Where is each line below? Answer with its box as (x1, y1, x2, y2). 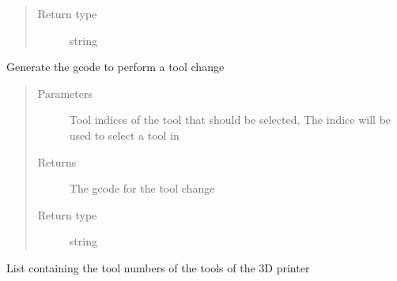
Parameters (37, 84, 93, 101)
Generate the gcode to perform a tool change (6, 58, 225, 75)
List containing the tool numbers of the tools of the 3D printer (6, 259, 310, 275)
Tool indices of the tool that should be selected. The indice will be (69, 111, 391, 128)
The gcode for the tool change (69, 180, 215, 197)
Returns (37, 153, 77, 170)
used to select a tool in (69, 126, 180, 143)
